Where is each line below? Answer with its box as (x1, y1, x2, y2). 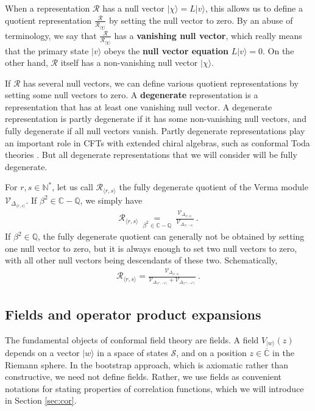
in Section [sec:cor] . (5, 394, 77, 407)
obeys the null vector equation (104, 44, 228, 57)
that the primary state (5, 44, 89, 57)
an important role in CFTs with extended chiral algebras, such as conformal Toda (5, 136, 310, 149)
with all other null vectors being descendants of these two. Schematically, (5, 254, 278, 266)
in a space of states (97, 346, 168, 359)
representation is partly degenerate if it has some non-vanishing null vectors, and (5, 112, 306, 125)
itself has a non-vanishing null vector (60, 56, 198, 69)
